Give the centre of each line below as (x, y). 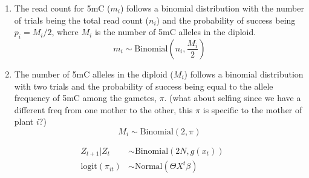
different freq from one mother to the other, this (103, 109)
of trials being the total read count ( (82, 20)
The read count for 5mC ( (62, 8)
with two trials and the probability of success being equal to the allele (144, 86)
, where (65, 32)
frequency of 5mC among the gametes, (85, 98)
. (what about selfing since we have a (233, 98)
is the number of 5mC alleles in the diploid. (175, 32)
